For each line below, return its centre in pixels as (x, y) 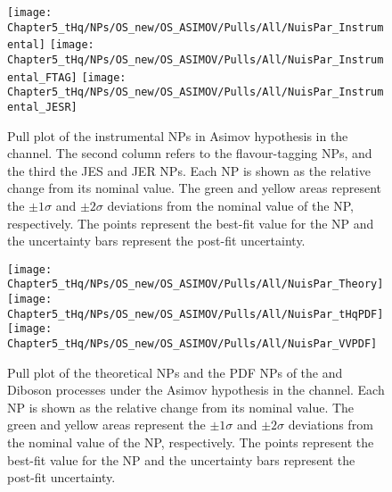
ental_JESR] (42, 107)
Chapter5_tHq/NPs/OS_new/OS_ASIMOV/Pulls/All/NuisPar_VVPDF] (192, 344)
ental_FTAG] (42, 77)
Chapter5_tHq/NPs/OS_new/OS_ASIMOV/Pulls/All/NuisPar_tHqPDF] (196, 314)
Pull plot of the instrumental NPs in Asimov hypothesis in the (178, 135)
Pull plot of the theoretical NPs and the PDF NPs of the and (175, 372)
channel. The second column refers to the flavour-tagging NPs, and (190, 153)
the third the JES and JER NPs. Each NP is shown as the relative (189, 170)
